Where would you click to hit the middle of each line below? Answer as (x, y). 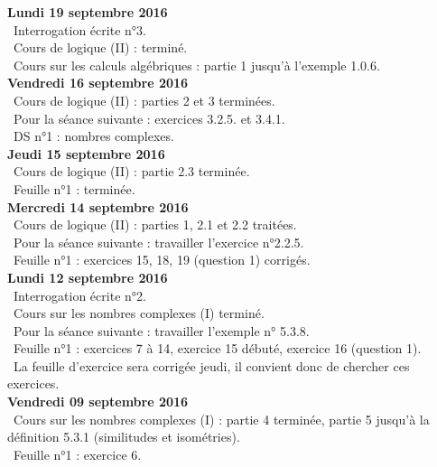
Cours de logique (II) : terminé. (100, 47)
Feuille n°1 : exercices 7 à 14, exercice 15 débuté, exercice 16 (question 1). (217, 348)
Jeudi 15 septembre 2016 (86, 153)
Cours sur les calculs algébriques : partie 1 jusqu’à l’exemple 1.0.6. (196, 65)
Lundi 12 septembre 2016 (88, 277)
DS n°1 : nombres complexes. (93, 136)
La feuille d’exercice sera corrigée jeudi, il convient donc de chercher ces (211, 365)
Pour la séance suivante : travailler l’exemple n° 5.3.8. (161, 330)
